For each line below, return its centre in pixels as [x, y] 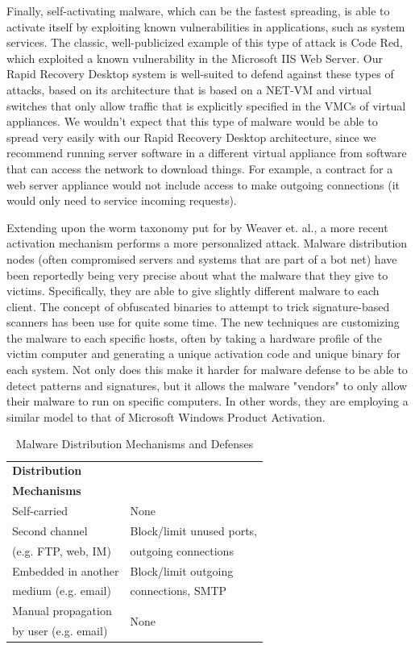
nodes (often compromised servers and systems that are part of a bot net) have [202, 258]
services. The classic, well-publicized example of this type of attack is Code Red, [205, 42]
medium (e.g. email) [62, 591]
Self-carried [40, 510]
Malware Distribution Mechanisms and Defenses [135, 444]
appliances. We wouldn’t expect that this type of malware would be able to [192, 121]
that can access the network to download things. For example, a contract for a [200, 168]
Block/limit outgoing [182, 570]
